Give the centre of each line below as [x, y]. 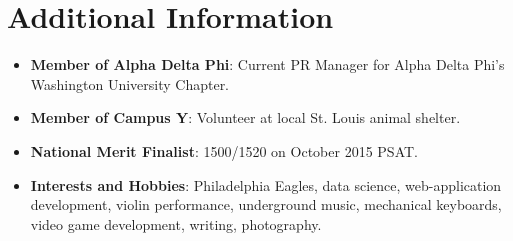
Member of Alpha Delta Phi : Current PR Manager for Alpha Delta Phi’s [267, 64]
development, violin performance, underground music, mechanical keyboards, [266, 204]
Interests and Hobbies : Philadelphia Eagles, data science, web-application [266, 184]
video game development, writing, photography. [176, 223]
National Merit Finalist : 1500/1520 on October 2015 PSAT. [224, 150]
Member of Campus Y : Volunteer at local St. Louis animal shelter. [245, 117]
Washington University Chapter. [130, 83]
